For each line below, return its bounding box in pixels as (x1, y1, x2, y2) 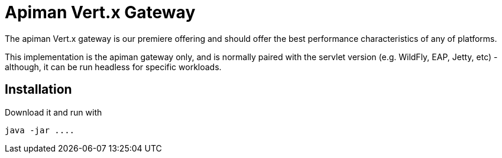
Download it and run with (5, 107, 102, 117)
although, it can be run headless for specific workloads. (5, 61, 222, 72)
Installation (5, 82, 72, 97)
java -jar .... (5, 125, 75, 135)
